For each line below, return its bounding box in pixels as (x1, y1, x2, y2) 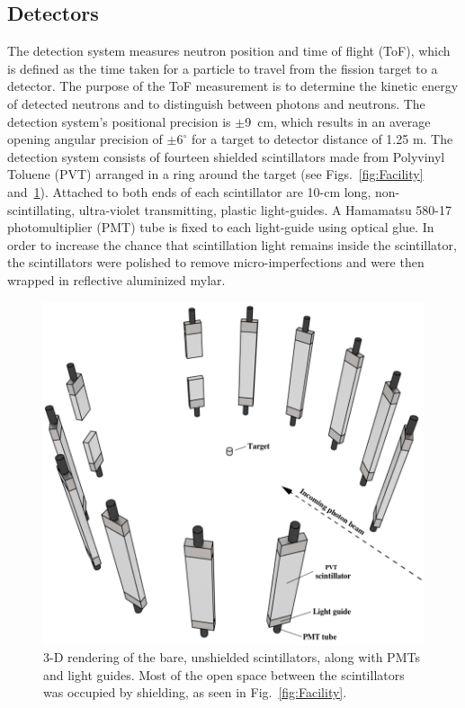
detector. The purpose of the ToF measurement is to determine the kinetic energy (7, 76, 459, 95)
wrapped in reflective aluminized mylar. (7, 270, 226, 289)
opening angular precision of (7, 130, 163, 148)
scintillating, (7, 200, 76, 219)
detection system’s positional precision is (7, 112, 231, 130)
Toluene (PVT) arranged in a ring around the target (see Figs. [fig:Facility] (7, 165, 424, 184)
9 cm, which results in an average (245, 112, 431, 130)
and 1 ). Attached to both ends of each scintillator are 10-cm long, (7, 182, 371, 201)
